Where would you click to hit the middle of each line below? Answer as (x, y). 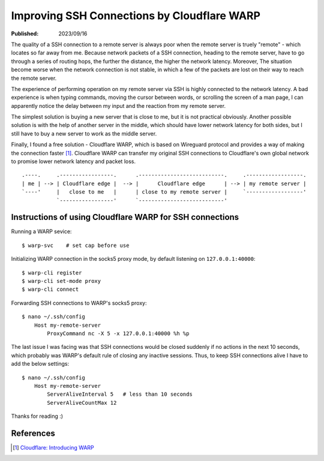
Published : (25, 34)
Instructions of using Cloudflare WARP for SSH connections (125, 217)
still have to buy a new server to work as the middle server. (84, 133)
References (33, 433)
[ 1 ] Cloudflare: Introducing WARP (53, 448)
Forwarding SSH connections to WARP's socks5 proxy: (79, 303)
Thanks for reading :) (37, 416)
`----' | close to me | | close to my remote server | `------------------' (164, 192)
